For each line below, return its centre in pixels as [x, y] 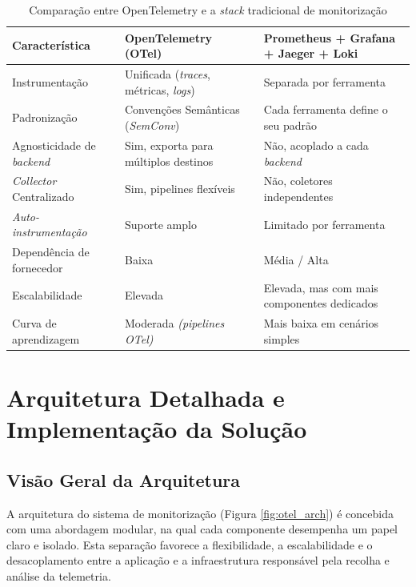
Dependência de [51, 252]
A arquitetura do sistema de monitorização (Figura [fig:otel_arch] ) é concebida [200, 513]
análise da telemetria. [59, 575]
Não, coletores [298, 181]
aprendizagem [46, 338]
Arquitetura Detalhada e [146, 397]
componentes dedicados [321, 303]
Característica [51, 45]
